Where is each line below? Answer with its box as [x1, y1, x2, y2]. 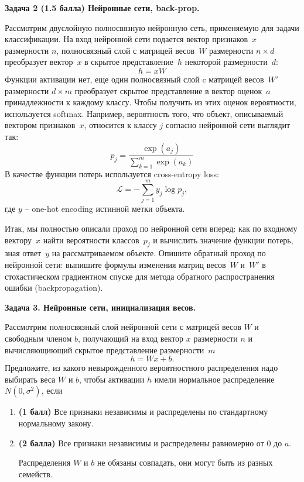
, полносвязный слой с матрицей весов [56, 44, 195, 56]
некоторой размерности [185, 56, 268, 68]
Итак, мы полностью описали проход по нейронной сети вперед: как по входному [5, 222, 298, 235]
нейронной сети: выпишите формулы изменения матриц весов [5, 259, 226, 270]
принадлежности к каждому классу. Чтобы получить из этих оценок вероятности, [5, 96, 296, 108]
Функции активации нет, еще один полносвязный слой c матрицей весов [5, 73, 264, 85]
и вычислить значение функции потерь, [153, 233, 293, 246]
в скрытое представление [84, 56, 173, 68]
